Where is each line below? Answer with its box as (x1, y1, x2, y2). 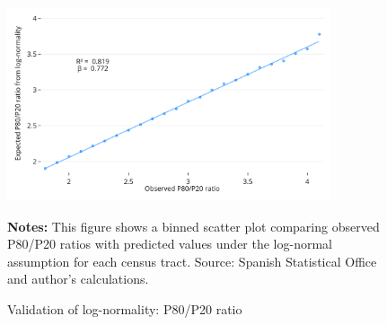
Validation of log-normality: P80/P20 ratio (7, 300, 242, 319)
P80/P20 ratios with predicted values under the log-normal (7, 234, 332, 253)
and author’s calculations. (7, 269, 149, 288)
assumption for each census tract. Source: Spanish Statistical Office (7, 251, 377, 270)
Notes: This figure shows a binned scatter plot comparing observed (7, 216, 380, 235)
